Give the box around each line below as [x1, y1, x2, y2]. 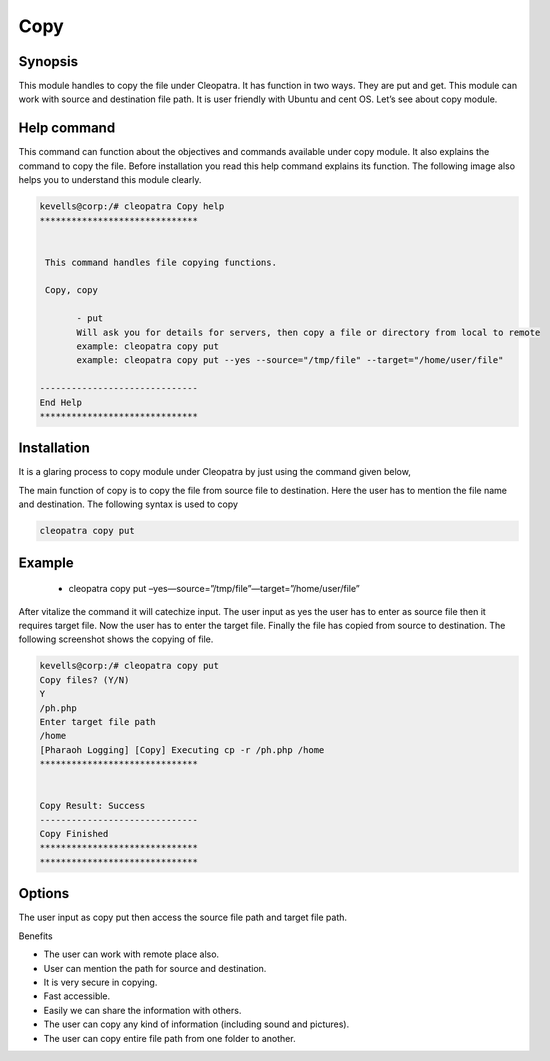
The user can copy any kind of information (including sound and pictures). [43, 1018, 350, 1030]
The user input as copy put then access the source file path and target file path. [18, 911, 348, 924]
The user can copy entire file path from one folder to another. [43, 1032, 296, 1044]
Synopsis [18, 53, 79, 70]
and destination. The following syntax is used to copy [18, 498, 239, 510]
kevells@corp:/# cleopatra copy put [39, 660, 220, 672]
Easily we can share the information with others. [43, 1004, 242, 1016]
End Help [39, 396, 83, 408]
